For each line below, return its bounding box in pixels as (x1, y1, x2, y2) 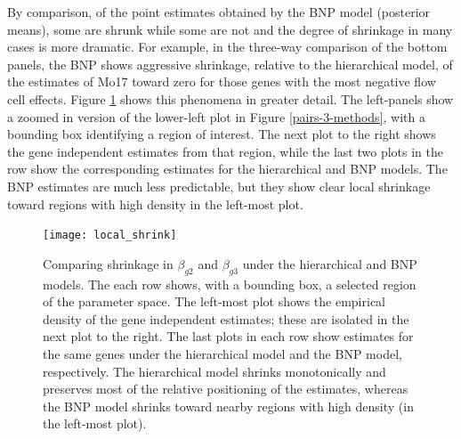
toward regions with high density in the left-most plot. (7, 194, 303, 213)
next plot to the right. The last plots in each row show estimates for (43, 327, 414, 346)
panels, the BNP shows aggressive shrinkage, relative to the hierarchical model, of (7, 54, 453, 73)
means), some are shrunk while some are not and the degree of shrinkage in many (7, 20, 453, 38)
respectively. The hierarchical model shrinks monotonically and (43, 362, 386, 380)
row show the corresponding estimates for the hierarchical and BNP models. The (7, 159, 448, 178)
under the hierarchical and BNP (242, 254, 417, 272)
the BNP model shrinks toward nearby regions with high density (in (43, 396, 414, 415)
